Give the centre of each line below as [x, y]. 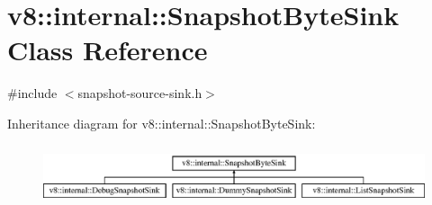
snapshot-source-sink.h [140, 93]
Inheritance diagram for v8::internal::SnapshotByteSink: [162, 123]
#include [32, 93]
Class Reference [108, 50]
